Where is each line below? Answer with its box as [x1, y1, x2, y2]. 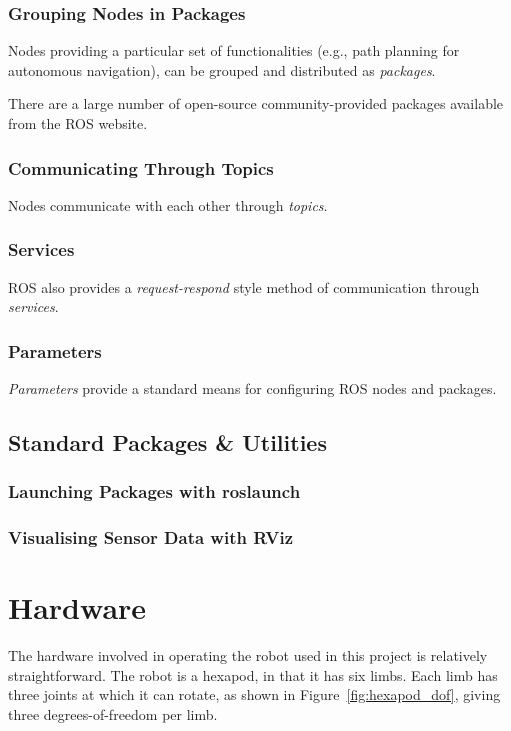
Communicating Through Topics [8, 155, 274, 180]
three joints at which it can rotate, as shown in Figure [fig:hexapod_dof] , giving [8, 684, 501, 705]
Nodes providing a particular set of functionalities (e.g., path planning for [8, 40, 460, 61]
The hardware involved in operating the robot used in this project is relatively [8, 645, 488, 666]
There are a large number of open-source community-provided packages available [8, 93, 504, 114]
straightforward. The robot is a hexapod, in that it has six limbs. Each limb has [8, 664, 498, 685]
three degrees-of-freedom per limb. [8, 704, 218, 724]
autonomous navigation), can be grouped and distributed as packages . [8, 59, 436, 80]
